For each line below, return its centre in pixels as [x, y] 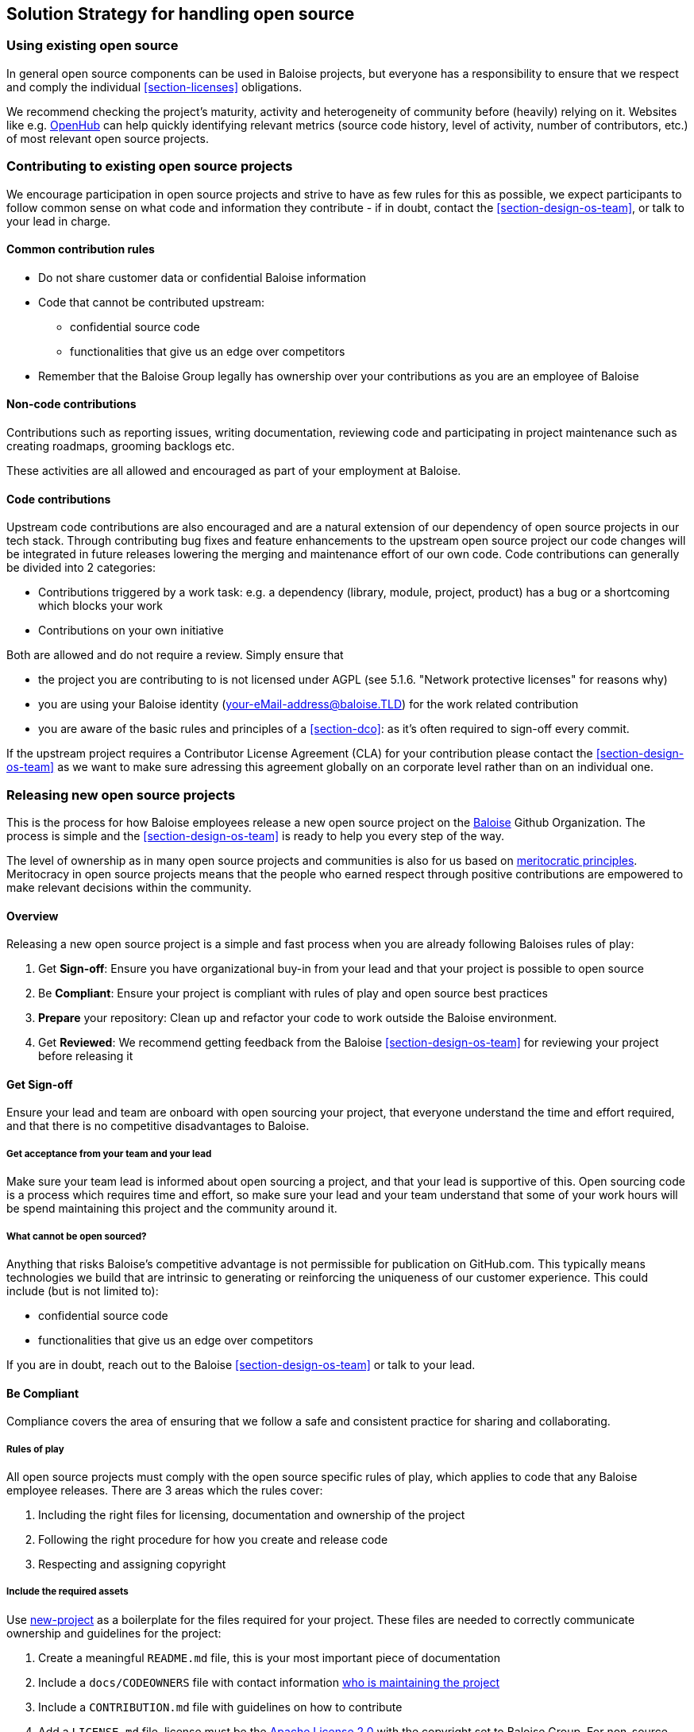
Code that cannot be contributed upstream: [151, 302]
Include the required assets [67, 1592]
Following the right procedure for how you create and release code [213, 1539]
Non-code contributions [71, 404]
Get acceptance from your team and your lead [109, 1153]
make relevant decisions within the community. [129, 887]
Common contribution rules [81, 249]
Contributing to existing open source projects [150, 166]
